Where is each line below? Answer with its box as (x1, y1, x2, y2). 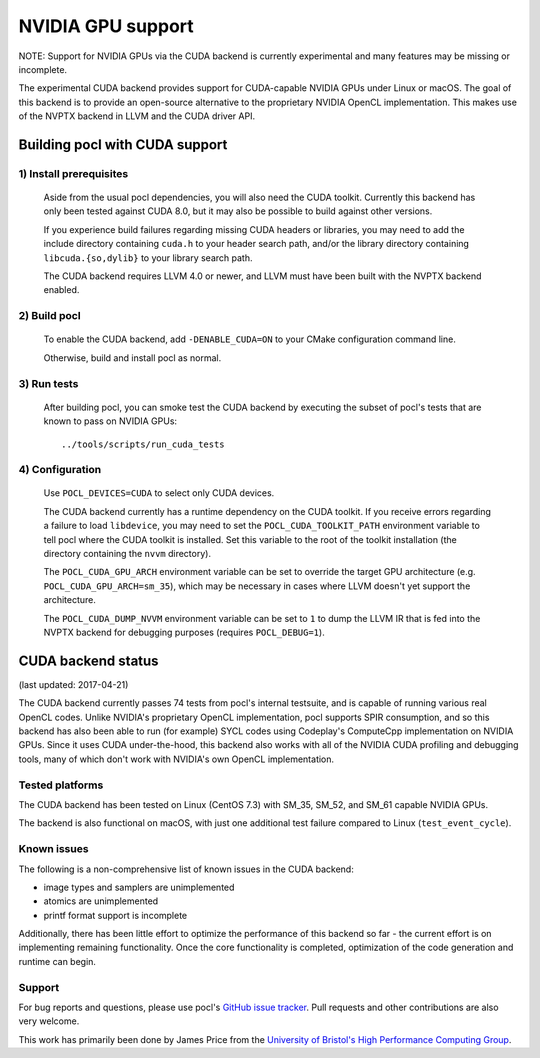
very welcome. (18, 1015, 80, 1027)
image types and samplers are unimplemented (43, 881, 235, 893)
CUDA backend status (18, 652, 159, 669)
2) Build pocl (18, 309, 81, 323)
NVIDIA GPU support (18, 15, 194, 37)
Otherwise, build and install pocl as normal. (43, 351, 222, 364)
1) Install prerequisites (18, 166, 129, 180)
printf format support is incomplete (43, 909, 188, 921)
